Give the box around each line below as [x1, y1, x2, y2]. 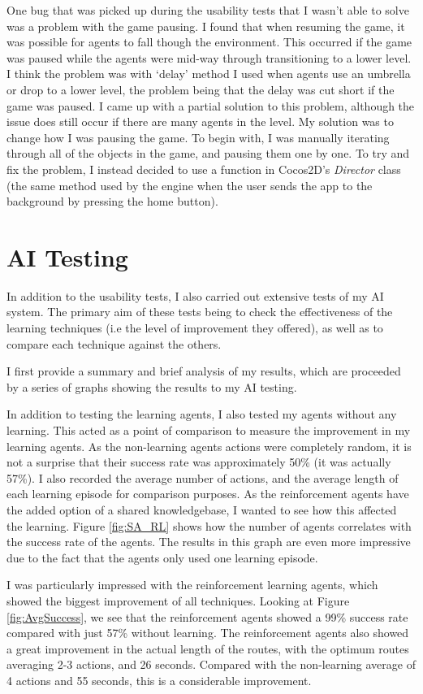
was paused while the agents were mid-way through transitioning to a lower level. [6, 49, 412, 66]
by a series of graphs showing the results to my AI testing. [6, 378, 297, 395]
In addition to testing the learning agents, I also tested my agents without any [6, 406, 397, 423]
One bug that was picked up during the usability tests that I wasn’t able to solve [6, 2, 409, 18]
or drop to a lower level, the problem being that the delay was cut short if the [6, 80, 395, 98]
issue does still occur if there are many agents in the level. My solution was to [6, 113, 394, 130]
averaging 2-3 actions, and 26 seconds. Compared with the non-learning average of [6, 656, 416, 673]
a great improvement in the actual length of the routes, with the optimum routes [6, 640, 409, 657]
